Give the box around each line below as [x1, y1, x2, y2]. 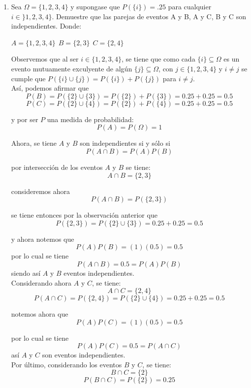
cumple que [11, 73, 46, 83]
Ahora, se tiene [11, 138, 57, 148]
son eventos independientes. [42, 350, 125, 360]
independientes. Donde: [11, 21, 82, 31]
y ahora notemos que [11, 233, 74, 244]
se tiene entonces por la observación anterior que [11, 210, 157, 220]
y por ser [11, 114, 38, 124]
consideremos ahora [11, 186, 70, 196]
